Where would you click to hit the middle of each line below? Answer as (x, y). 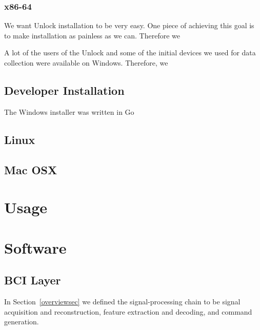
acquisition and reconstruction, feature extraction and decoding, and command (128, 311)
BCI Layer (33, 280)
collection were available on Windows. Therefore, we (86, 63)
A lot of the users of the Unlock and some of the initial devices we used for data (130, 53)
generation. (22, 322)
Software (35, 247)
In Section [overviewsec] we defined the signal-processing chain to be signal (122, 301)
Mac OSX (31, 169)
